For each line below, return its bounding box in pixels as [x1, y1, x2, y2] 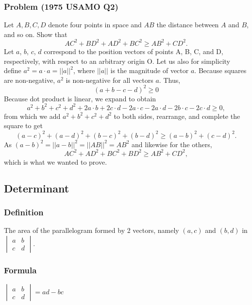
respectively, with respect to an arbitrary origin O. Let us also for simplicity [4, 56, 230, 66]
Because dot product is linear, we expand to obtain [4, 93, 156, 103]
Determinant [4, 180, 69, 195]
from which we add [4, 111, 61, 121]
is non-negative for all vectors [66, 75, 153, 85]
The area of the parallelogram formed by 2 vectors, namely [4, 225, 179, 235]
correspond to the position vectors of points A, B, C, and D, [44, 46, 223, 56]
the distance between [156, 19, 219, 30]
